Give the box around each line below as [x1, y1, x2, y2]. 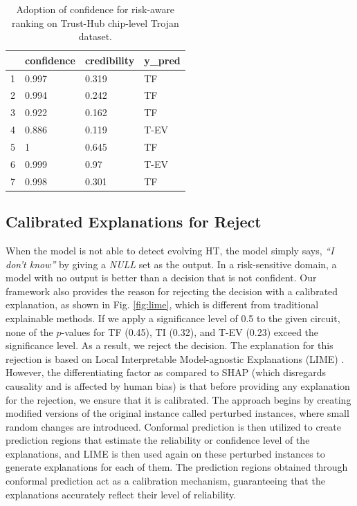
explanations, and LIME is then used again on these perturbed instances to [6, 446, 325, 460]
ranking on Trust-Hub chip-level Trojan [11, 15, 179, 30]
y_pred [144, 53, 181, 67]
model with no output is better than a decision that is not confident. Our [6, 270, 317, 285]
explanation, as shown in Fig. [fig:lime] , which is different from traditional [6, 297, 319, 312]
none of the [6, 324, 53, 339]
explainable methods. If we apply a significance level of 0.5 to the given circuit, [6, 310, 340, 325]
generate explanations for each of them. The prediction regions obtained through [6, 460, 348, 474]
